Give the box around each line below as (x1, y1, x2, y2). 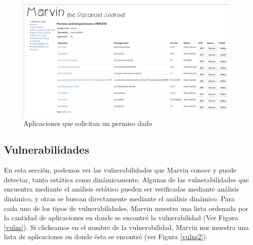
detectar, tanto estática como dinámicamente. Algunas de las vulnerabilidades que (4, 174, 249, 184)
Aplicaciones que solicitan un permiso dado (23, 118, 152, 128)
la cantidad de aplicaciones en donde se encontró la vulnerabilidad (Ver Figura (4, 212, 238, 223)
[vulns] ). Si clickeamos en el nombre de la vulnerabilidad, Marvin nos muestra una (4, 222, 249, 232)
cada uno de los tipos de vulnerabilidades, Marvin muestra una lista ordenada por (4, 203, 249, 213)
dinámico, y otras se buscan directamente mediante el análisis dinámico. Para (4, 193, 235, 204)
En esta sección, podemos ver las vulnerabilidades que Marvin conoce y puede (4, 165, 236, 175)
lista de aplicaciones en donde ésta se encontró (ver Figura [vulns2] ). (4, 231, 208, 242)
